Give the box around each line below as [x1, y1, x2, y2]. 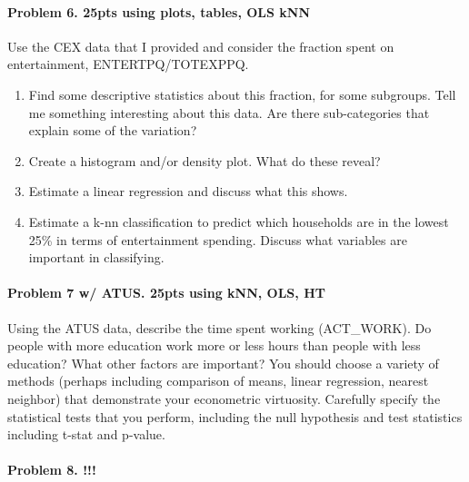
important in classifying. [28, 248, 165, 267]
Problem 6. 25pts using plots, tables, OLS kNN [7, 2, 311, 21]
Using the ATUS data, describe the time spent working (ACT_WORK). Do [7, 318, 432, 337]
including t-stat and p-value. [7, 425, 165, 444]
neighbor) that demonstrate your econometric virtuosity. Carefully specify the [7, 389, 441, 408]
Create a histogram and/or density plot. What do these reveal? [28, 151, 381, 170]
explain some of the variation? [28, 121, 197, 140]
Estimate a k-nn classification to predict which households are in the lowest [28, 211, 449, 231]
